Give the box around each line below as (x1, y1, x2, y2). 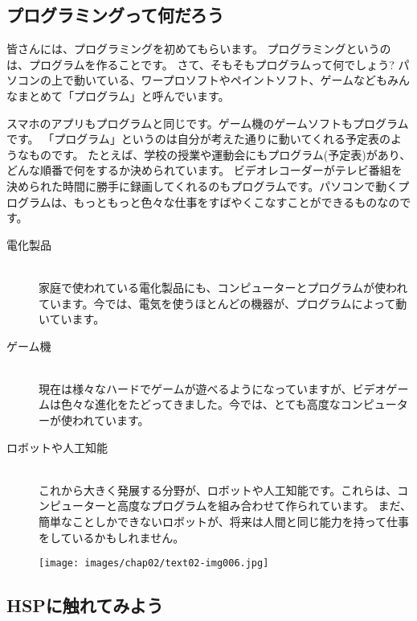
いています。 (39, 310, 105, 327)
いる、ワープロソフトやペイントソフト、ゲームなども (107, 72, 388, 88)
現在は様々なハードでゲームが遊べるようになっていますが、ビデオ (39, 380, 386, 397)
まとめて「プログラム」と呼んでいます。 (17, 87, 230, 104)
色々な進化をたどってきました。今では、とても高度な (60, 396, 341, 413)
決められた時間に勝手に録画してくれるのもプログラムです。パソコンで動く (6, 177, 399, 194)
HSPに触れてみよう (6, 593, 164, 618)
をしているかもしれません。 (39, 528, 185, 545)
